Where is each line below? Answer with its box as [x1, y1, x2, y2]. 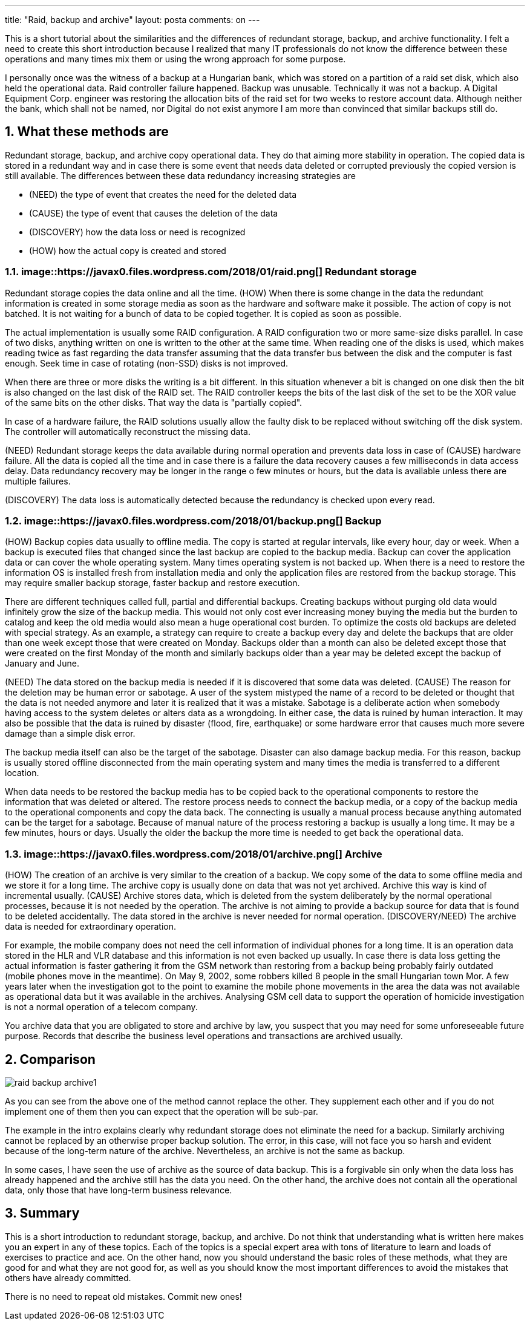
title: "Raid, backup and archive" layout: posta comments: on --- [5, 15, 260, 25]
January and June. [5, 658, 79, 669]
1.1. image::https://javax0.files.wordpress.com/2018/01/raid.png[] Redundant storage [5, 266, 417, 278]
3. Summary [5, 1205, 80, 1221]
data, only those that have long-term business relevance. [5, 1184, 232, 1195]
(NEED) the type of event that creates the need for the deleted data [29, 189, 297, 200]
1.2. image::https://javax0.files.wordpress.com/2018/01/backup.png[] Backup [5, 514, 382, 527]
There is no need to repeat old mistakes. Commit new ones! [5, 1291, 242, 1302]
